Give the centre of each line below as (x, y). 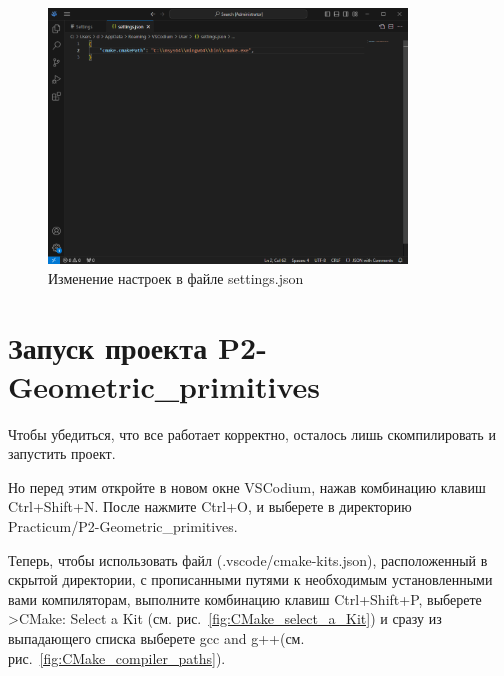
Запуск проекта (108, 346)
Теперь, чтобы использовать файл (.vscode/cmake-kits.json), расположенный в (248, 559)
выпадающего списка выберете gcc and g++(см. (156, 638)
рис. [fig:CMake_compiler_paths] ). (117, 657)
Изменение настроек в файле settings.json (176, 277)
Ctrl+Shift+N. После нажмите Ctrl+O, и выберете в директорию (210, 506)
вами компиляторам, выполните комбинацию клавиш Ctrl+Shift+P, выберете (245, 598)
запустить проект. (62, 453)
